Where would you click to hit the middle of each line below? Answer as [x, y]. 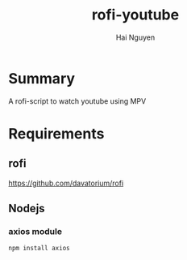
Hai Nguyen [135, 37]
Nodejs [27, 209]
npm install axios [39, 249]
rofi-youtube [135, 15]
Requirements [56, 133]
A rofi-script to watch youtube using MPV [77, 101]
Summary [42, 78]
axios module [35, 231]
